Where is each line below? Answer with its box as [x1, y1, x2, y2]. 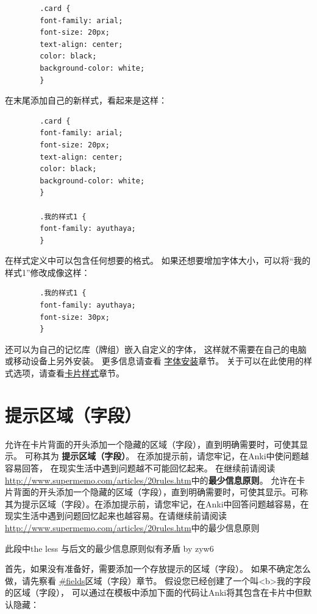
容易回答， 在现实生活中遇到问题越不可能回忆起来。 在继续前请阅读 [5, 461, 276, 474]
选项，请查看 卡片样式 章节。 [13, 367, 124, 379]
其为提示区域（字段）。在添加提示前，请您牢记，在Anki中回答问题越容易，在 [5, 497, 309, 510]
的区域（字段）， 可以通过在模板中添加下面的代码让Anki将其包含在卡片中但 [5, 586, 304, 599]
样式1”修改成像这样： [5, 266, 90, 278]
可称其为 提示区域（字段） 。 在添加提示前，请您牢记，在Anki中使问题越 [24, 450, 309, 462]
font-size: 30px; [40, 312, 110, 322]
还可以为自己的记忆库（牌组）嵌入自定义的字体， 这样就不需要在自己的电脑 [5, 342, 307, 355]
